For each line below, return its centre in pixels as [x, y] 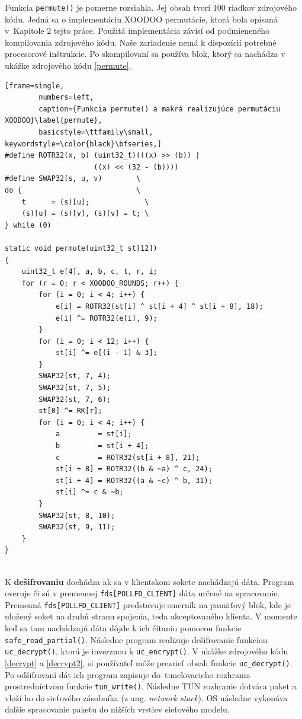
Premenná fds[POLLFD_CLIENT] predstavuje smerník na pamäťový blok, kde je [148, 604]
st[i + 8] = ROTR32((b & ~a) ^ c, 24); [134, 469]
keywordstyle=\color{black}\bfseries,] [83, 144]
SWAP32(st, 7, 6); [75, 399]
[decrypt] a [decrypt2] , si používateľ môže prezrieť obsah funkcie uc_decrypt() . [149, 662]
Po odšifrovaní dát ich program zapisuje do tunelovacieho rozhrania [128, 674]
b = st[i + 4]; [102, 446]
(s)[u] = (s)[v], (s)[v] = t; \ [85, 214]
